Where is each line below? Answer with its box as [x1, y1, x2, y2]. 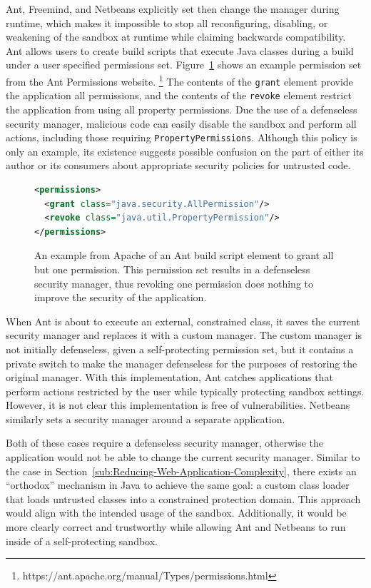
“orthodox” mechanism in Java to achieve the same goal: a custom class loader [6, 477, 350, 492]
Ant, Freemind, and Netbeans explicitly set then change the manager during [6, 1, 340, 16]
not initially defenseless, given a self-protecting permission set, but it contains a [6, 341, 354, 356]
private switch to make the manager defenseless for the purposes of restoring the [6, 355, 357, 370]
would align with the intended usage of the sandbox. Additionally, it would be [6, 505, 347, 520]
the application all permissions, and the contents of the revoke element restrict [6, 88, 352, 103]
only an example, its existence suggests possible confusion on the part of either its [6, 143, 364, 158]
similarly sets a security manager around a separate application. [6, 411, 285, 426]
